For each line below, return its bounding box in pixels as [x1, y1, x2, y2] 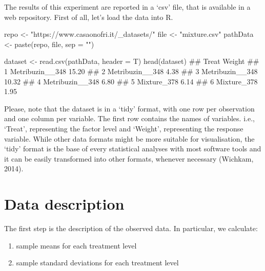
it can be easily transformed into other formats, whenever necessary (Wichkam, [4, 153, 254, 164]
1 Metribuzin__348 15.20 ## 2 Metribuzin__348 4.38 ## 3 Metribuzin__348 [4, 65, 258, 76]
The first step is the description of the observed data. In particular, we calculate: [4, 223, 258, 234]
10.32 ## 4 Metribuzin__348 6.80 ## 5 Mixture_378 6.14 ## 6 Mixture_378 [4, 76, 258, 86]
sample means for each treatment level [16, 240, 137, 251]
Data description [4, 193, 125, 214]
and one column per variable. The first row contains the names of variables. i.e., [4, 113, 255, 124]
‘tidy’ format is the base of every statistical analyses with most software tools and [4, 143, 261, 154]
